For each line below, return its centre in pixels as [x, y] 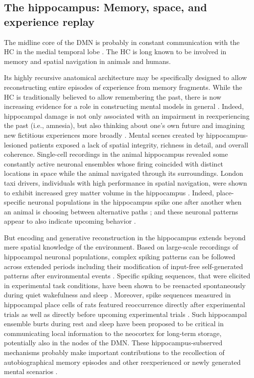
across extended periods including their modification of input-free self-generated [124, 266]
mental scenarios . [31, 371]
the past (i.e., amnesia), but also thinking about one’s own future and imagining [124, 125]
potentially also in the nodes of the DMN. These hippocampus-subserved [113, 343]
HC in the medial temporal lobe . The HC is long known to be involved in [115, 52]
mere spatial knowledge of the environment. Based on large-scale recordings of [121, 247]
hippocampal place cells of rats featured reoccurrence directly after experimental [125, 304]
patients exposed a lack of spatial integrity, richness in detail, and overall [139, 144]
